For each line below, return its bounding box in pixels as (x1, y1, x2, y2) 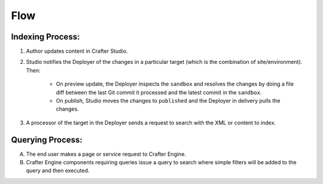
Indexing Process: (11, 32, 80, 42)
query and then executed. (26, 167, 90, 174)
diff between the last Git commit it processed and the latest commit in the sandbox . (56, 88, 262, 96)
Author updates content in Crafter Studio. (26, 48, 128, 55)
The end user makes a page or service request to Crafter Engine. (26, 150, 187, 158)
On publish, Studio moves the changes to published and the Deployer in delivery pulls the (56, 97, 281, 105)
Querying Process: (11, 134, 83, 145)
